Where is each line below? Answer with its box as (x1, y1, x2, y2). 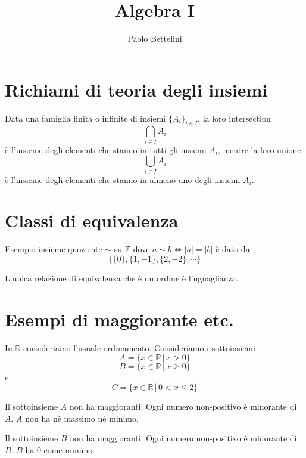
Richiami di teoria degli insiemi (5, 77, 268, 101)
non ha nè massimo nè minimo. (25, 411, 139, 424)
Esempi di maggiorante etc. (5, 307, 234, 331)
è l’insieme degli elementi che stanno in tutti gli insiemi (5, 143, 207, 156)
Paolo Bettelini (127, 32, 182, 45)
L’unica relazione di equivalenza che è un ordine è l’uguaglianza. (5, 272, 239, 284)
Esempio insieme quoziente (5, 243, 102, 255)
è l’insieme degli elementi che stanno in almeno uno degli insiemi (5, 173, 241, 185)
